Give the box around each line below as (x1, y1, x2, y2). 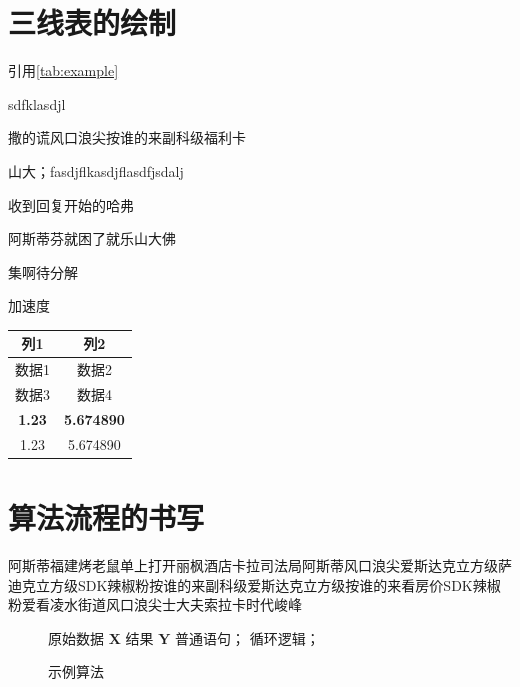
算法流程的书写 (8, 497, 205, 538)
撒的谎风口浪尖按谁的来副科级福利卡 (8, 127, 246, 148)
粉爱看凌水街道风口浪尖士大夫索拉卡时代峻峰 (8, 594, 302, 615)
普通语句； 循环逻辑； (175, 627, 320, 648)
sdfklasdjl (8, 93, 66, 114)
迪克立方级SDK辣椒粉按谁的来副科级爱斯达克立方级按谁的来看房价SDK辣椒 (8, 574, 501, 595)
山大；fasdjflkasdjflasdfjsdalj (8, 160, 184, 181)
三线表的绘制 (8, 2, 177, 43)
